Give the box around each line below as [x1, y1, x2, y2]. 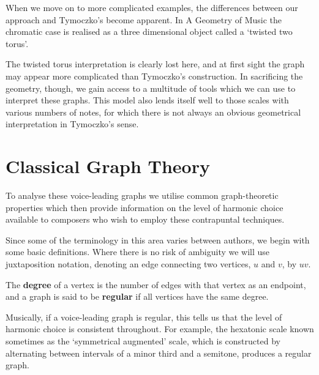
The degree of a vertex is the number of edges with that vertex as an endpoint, [6, 278, 306, 291]
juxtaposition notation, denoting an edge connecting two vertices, [6, 258, 251, 270]
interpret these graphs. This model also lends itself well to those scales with [6, 94, 289, 106]
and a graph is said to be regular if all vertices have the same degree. [6, 290, 269, 303]
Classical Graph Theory [6, 154, 210, 179]
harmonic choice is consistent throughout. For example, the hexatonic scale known [6, 322, 314, 335]
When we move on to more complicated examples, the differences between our [6, 1, 298, 13]
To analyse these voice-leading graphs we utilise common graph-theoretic [6, 189, 279, 202]
